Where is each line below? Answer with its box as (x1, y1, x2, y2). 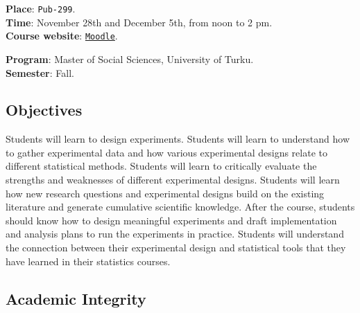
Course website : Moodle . (6, 28, 118, 43)
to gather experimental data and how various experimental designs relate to (6, 145, 327, 159)
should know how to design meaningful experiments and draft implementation (6, 213, 337, 227)
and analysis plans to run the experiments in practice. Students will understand (6, 226, 344, 241)
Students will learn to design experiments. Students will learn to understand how (6, 132, 350, 146)
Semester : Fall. (6, 65, 74, 80)
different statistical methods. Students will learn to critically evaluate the (6, 159, 317, 173)
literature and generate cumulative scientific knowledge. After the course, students (6, 199, 355, 214)
